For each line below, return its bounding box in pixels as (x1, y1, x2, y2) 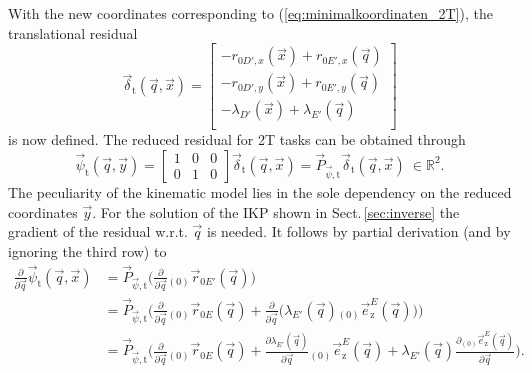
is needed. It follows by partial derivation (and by (207, 221, 511, 242)
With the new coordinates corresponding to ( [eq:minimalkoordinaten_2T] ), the (8, 3, 493, 23)
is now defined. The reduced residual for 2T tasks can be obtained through (8, 129, 466, 150)
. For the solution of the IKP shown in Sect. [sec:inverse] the (92, 201, 460, 222)
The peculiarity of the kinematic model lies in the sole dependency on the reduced (8, 181, 512, 202)
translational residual (8, 22, 138, 43)
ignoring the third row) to (8, 240, 167, 261)
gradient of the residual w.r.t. (8, 221, 188, 242)
